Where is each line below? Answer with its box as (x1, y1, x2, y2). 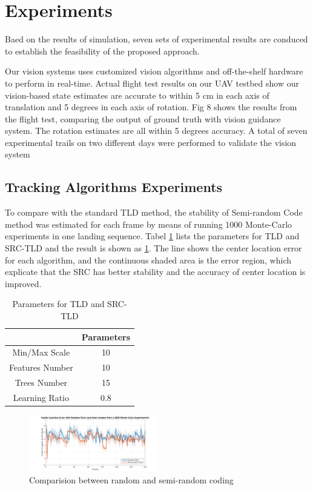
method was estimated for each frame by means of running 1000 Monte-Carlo (5, 217, 292, 230)
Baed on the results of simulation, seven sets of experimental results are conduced (5, 33, 308, 45)
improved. (5, 277, 42, 290)
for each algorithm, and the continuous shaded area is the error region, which (5, 253, 292, 266)
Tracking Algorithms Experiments (5, 177, 223, 196)
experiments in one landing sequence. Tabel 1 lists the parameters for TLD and (5, 230, 300, 242)
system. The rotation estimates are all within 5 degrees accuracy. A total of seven (5, 124, 308, 137)
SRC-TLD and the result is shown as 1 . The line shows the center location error (5, 242, 302, 254)
